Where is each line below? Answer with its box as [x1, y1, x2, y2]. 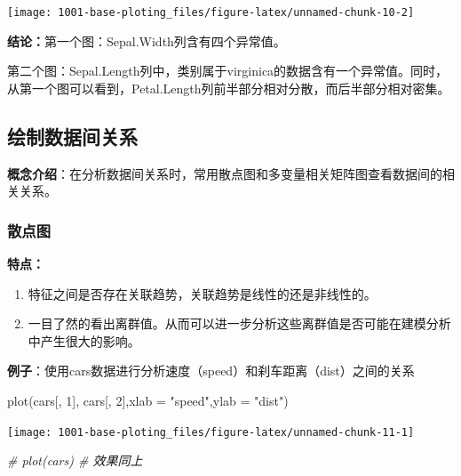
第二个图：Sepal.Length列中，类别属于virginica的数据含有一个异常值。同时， [7, 61, 449, 80]
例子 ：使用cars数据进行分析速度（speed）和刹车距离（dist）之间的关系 [7, 361, 415, 380]
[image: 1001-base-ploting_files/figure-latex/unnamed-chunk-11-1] [7, 425, 415, 439]
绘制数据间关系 [7, 122, 138, 149]
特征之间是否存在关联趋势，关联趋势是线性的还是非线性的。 [28, 284, 377, 303]
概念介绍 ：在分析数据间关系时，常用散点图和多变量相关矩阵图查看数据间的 [7, 164, 442, 182]
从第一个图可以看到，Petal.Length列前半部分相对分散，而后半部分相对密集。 [7, 78, 450, 97]
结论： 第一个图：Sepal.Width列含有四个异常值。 [7, 31, 286, 50]
